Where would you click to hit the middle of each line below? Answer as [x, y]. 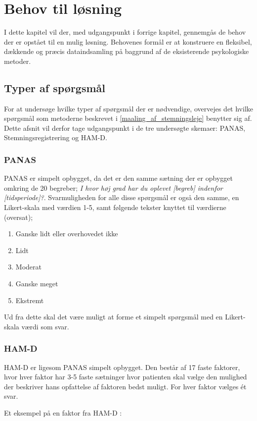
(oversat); [19, 217]
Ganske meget [37, 284]
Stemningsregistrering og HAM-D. [56, 137]
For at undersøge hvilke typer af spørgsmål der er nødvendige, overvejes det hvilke [128, 108]
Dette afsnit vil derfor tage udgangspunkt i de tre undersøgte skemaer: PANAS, [125, 128]
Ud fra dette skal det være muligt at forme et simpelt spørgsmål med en [113, 317]
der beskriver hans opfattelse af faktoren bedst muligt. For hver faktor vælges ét [125, 386]
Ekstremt [30, 300]
